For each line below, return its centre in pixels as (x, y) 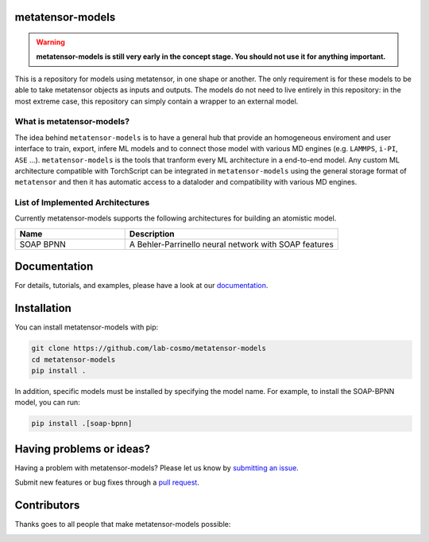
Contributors (47, 505)
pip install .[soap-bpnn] (82, 423)
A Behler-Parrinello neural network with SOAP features (231, 244)
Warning (50, 42)
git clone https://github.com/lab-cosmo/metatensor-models (149, 349)
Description (152, 233)
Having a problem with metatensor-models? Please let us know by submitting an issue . (157, 468)
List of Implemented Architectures (82, 203)
